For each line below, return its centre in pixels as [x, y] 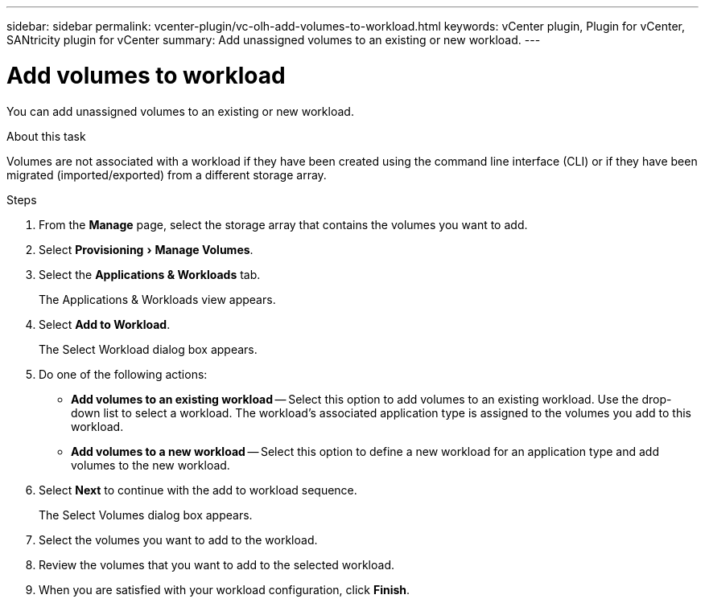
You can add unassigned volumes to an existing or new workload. [180, 111]
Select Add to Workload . [105, 324]
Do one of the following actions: [123, 374]
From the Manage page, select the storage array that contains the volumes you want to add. [283, 224]
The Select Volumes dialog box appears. [146, 515]
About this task [46, 136]
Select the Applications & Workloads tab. [150, 274]
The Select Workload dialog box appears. [148, 349]
